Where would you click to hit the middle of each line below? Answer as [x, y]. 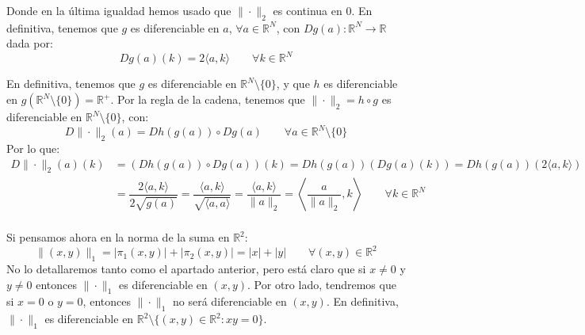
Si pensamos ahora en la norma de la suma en [118, 237]
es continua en [308, 10]
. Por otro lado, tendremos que [322, 284]
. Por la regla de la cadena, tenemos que [208, 99]
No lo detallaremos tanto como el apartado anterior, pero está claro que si [186, 268]
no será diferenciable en [230, 301]
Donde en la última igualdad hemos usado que [119, 10]
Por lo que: [33, 148]
